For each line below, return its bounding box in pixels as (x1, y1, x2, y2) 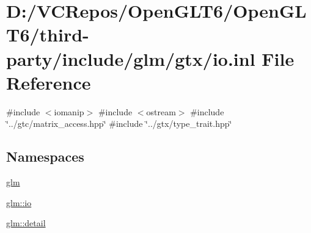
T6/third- (6, 22, 89, 47)
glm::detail (6, 217, 46, 229)
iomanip (54, 105, 84, 118)
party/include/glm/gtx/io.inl (6, 46, 255, 71)
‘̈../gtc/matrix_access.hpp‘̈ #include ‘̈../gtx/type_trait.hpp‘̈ (6, 117, 232, 130)
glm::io (6, 196, 32, 209)
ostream (146, 105, 176, 118)
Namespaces (6, 147, 84, 166)
